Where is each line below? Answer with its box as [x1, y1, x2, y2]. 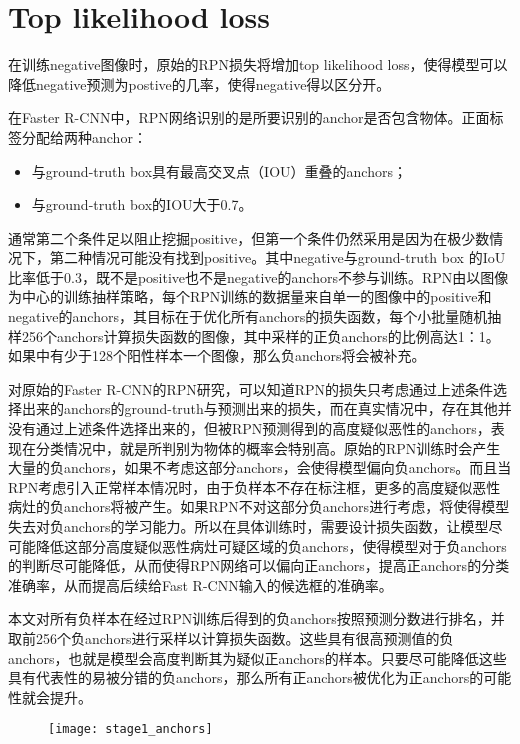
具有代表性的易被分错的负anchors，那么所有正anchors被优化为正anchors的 [8, 667, 484, 688]
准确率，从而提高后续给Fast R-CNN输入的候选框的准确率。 [8, 574, 393, 595]
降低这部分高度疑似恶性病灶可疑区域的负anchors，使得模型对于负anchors [35, 535, 507, 556]
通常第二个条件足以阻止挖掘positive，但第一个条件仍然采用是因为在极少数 [8, 227, 490, 248]
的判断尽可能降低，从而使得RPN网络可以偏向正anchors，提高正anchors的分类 [8, 555, 510, 576]
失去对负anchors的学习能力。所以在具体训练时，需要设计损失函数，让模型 [8, 516, 489, 536]
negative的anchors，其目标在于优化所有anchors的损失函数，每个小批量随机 [8, 306, 488, 327]
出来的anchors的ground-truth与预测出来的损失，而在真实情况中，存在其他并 [21, 398, 512, 419]
